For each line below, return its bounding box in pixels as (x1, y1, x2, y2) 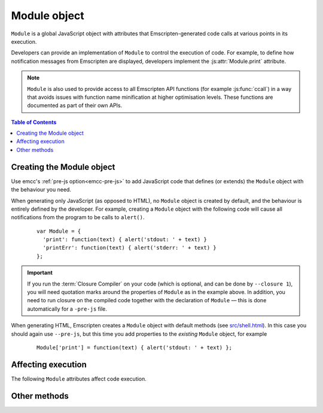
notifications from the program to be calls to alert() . (11, 214, 145, 221)
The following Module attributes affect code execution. (11, 375, 147, 382)
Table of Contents (11, 119, 57, 126)
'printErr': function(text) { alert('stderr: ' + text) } (42, 244, 217, 251)
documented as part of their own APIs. (27, 102, 123, 109)
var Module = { (36, 227, 81, 235)
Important (27, 269, 53, 277)
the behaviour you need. (11, 186, 72, 193)
